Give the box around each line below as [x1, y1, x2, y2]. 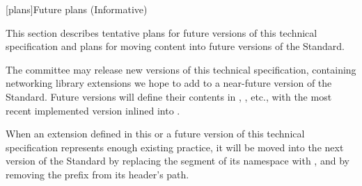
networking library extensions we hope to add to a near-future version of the [6, 76, 332, 90]
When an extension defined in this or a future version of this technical [6, 126, 305, 141]
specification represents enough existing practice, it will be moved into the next [6, 139, 344, 154]
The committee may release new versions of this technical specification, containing [6, 62, 356, 76]
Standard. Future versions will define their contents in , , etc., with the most [6, 89, 332, 103]
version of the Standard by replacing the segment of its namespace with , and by [6, 153, 349, 168]
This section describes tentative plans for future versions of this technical [6, 25, 317, 40]
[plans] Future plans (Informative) [6, 2, 148, 16]
